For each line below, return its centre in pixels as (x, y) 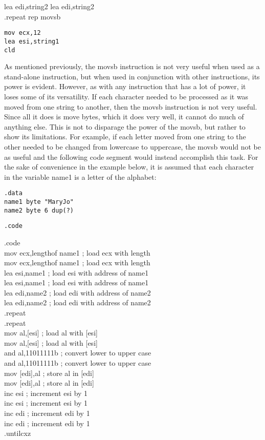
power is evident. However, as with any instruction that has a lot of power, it (125, 86)
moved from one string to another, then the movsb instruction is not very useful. (131, 106)
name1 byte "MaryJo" (39, 202)
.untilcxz (18, 433)
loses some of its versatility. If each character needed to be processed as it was (126, 96)
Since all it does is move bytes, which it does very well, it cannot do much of (124, 117)
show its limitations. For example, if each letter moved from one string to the (125, 137)
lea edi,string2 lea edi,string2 (49, 6)
